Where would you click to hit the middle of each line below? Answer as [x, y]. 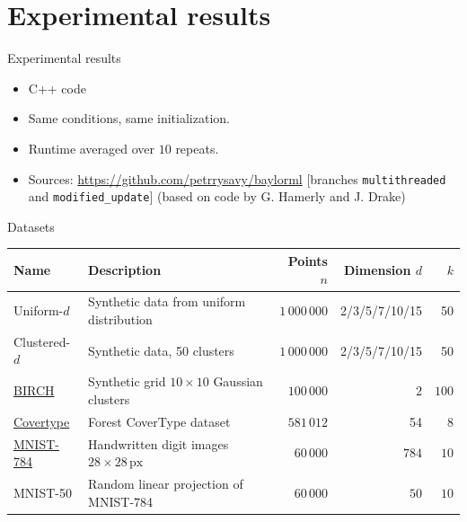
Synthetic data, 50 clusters [161, 350]
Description [125, 269]
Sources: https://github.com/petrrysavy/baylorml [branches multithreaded [237, 178]
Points [308, 260]
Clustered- [42, 341]
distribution [120, 319]
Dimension [377, 269]
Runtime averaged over [92, 148]
